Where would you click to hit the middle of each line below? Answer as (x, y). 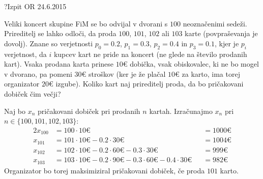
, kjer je (227, 43)
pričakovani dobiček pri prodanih (89, 111)
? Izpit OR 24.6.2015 (35, 6)
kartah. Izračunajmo (181, 111)
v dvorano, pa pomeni (38, 73)
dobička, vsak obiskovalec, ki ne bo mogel (194, 64)
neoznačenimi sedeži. (215, 23)
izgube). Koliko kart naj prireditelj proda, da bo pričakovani (150, 84)
